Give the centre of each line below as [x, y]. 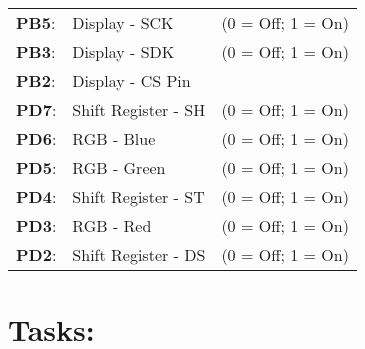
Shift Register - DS [139, 254]
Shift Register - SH [139, 109]
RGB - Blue [114, 138]
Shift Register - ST [138, 196]
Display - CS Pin [131, 80]
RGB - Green [119, 167]
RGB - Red [112, 225]
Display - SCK [123, 22]
